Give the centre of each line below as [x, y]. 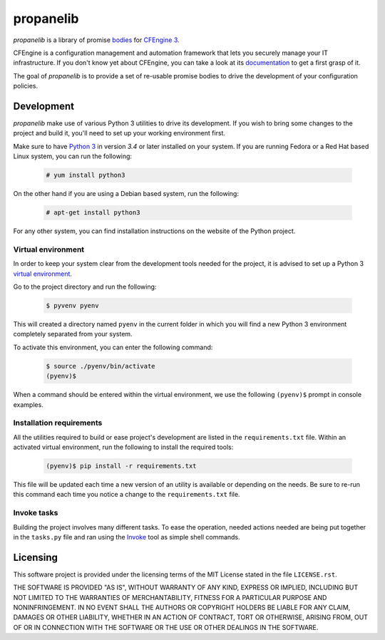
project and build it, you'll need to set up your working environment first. [119, 133]
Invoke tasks [36, 513]
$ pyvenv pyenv [72, 306]
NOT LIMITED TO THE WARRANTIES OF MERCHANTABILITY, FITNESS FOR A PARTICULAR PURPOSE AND [170, 597]
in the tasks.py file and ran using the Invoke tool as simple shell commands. [127, 537]
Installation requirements [58, 423]
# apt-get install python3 [93, 213]
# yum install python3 [86, 175]
